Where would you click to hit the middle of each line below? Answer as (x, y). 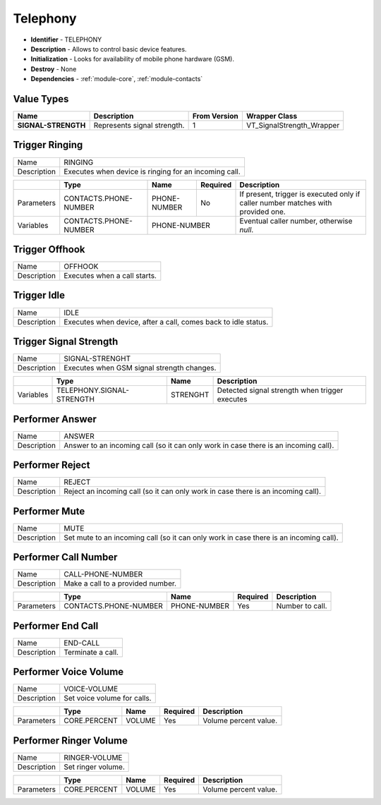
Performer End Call (56, 625)
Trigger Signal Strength (66, 341)
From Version (216, 116)
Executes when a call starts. (110, 276)
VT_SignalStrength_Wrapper (293, 126)
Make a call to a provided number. (120, 583)
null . (247, 229)
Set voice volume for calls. (108, 698)
